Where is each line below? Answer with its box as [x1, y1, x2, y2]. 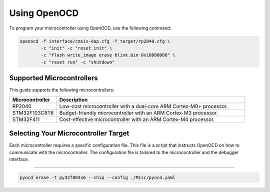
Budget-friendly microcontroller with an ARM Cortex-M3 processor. [59, 109, 218, 116]
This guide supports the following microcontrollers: [9, 87, 114, 93]
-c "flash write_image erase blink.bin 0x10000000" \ [40, 52, 175, 58]
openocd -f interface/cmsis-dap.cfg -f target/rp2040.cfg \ [19, 38, 170, 44]
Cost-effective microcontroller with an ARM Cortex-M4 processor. [59, 115, 215, 122]
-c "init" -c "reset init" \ [40, 45, 112, 51]
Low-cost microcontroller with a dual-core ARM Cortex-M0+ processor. [59, 102, 228, 109]
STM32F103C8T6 [12, 109, 54, 116]
